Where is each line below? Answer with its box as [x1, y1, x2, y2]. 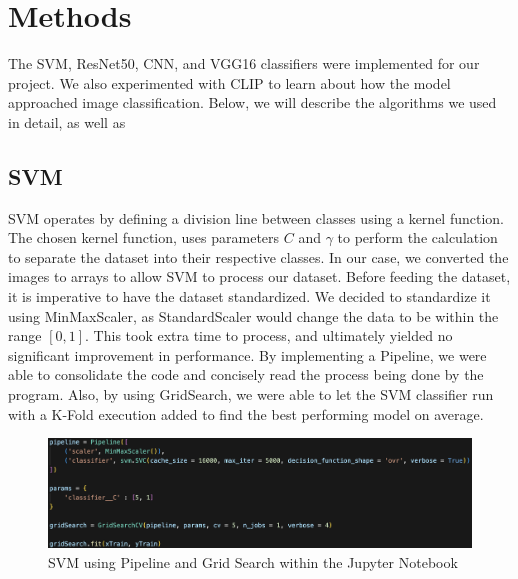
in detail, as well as [8, 111, 126, 132]
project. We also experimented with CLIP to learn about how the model [8, 72, 451, 93]
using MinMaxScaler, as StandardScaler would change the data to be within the [8, 305, 499, 326]
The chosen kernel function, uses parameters [8, 227, 280, 248]
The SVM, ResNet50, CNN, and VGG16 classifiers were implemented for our [8, 53, 480, 74]
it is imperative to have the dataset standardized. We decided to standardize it [8, 286, 491, 307]
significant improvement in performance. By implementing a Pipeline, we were [8, 344, 487, 365]
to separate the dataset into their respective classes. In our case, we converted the [8, 246, 509, 267]
